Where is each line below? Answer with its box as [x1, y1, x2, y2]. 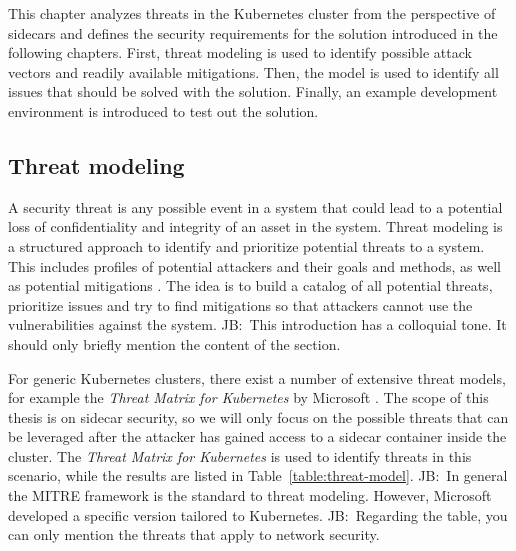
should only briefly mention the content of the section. [8, 333, 341, 354]
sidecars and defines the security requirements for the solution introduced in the [8, 22, 498, 43]
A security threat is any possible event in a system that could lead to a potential [8, 196, 503, 217]
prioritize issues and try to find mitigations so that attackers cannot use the [8, 294, 473, 315]
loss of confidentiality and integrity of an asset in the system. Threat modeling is [8, 216, 503, 237]
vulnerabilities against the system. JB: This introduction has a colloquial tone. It [8, 314, 507, 335]
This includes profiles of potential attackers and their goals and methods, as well [8, 255, 501, 276]
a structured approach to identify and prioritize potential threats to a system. [8, 235, 485, 256]
